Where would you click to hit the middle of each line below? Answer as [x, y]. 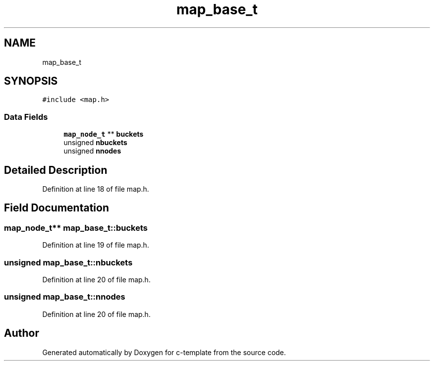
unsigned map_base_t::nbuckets [68, 262]
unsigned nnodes [92, 151]
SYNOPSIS [31, 81]
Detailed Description [56, 170]
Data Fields [26, 117]
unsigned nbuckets [95, 143]
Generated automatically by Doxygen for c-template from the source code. [164, 352]
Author [22, 333]
